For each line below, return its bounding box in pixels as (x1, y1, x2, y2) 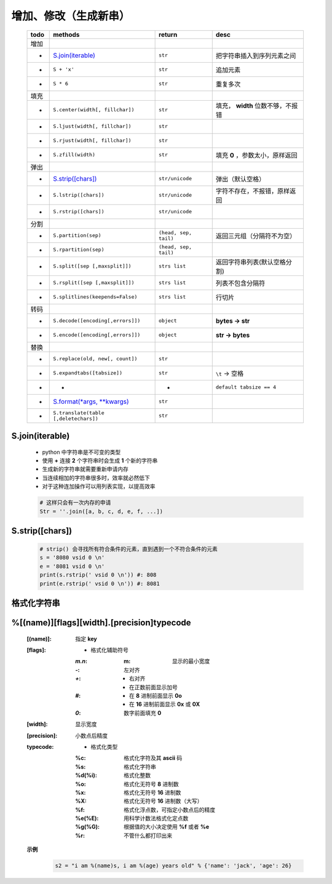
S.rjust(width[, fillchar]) (53, 137, 132, 144)
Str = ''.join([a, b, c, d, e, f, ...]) (39, 508, 163, 515)
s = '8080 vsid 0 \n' (39, 554, 105, 561)
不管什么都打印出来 (124, 832, 172, 839)
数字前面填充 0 (124, 709, 162, 716)
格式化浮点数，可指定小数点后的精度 (124, 806, 215, 813)
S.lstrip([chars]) (53, 192, 105, 199)
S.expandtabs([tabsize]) (53, 369, 123, 376)
